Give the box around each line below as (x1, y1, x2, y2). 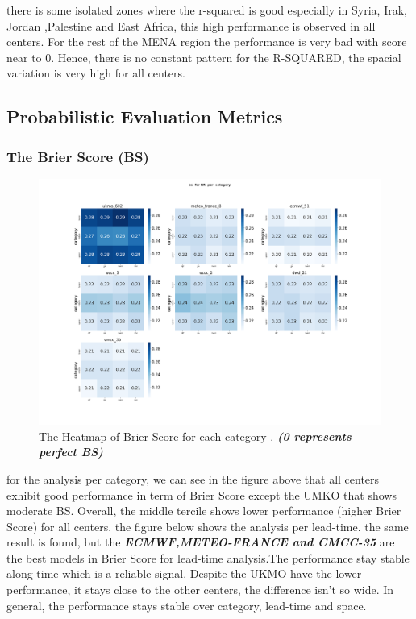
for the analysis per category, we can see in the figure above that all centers (6, 470, 380, 487)
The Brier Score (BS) (6, 146, 149, 166)
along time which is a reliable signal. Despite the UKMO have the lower (6, 565, 362, 582)
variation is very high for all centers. (6, 64, 185, 81)
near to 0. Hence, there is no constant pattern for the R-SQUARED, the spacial (6, 48, 401, 65)
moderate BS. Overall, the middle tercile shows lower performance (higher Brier (6, 502, 401, 519)
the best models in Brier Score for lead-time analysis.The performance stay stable (6, 549, 410, 566)
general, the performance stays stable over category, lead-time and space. (6, 596, 367, 613)
